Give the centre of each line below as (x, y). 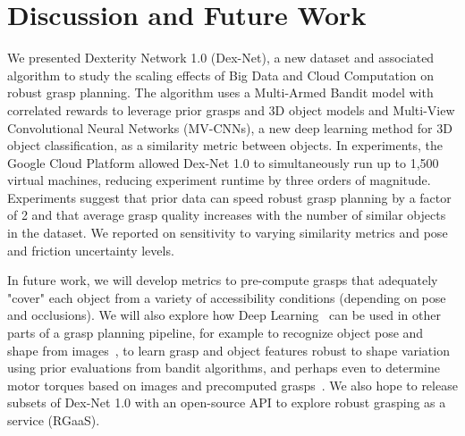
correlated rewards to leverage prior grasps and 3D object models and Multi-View (231, 109)
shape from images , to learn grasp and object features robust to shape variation (228, 350)
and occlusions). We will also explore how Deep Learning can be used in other (224, 315)
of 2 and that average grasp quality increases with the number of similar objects (227, 215)
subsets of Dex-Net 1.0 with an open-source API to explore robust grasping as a (227, 402)
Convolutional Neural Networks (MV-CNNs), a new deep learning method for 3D (230, 127)
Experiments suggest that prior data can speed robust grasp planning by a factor (229, 197)
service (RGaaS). (54, 420)
